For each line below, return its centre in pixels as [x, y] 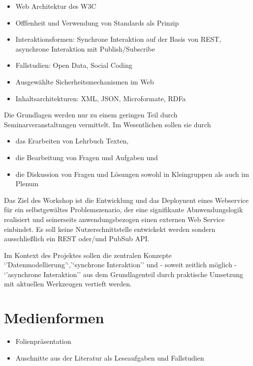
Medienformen [54, 318]
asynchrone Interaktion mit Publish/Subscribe [85, 48]
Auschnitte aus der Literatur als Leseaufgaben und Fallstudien [110, 357]
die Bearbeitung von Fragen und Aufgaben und [87, 157]
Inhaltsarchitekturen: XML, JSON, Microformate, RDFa [101, 98]
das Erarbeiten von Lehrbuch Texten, [72, 141]
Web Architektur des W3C [56, 6]
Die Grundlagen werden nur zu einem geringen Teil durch [91, 115]
